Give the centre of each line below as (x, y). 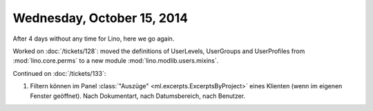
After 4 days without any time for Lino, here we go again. (94, 39)
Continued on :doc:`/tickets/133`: (59, 73)
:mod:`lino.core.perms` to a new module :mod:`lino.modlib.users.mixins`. (116, 61)
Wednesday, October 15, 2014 (101, 18)
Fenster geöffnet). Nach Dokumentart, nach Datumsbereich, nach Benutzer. (138, 96)
